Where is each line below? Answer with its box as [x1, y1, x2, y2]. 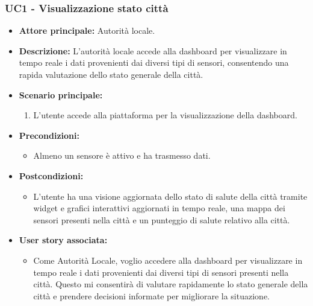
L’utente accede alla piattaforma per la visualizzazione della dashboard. [33, 109, 297, 121]
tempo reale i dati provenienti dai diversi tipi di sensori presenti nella [33, 266, 289, 278]
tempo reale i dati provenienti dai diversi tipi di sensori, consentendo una [19, 56, 289, 69]
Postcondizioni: [19, 169, 84, 182]
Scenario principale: [19, 88, 103, 101]
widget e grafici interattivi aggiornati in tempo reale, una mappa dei [33, 202, 285, 214]
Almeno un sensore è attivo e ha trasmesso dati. [33, 149, 211, 162]
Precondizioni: [19, 129, 79, 141]
